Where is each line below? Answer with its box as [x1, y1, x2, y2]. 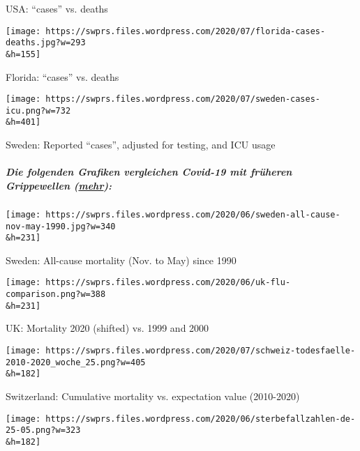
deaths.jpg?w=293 [6, 38, 86, 48]
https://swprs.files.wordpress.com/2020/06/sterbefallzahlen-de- [45, 413, 356, 424]
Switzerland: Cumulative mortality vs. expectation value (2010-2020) [6, 388, 300, 403]
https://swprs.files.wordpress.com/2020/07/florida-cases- [45, 26, 326, 36]
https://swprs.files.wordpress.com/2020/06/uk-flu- [45, 277, 291, 288]
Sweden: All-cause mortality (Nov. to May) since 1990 [6, 252, 237, 267]
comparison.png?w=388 [6, 289, 106, 300]
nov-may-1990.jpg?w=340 [6, 221, 116, 231]
